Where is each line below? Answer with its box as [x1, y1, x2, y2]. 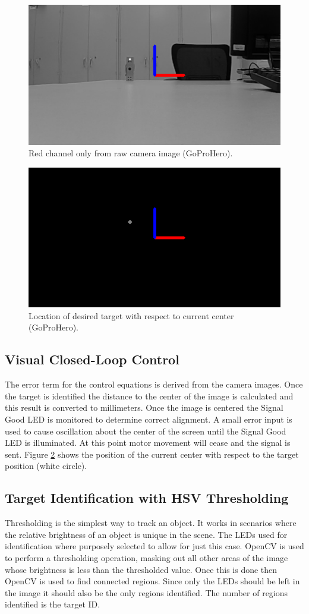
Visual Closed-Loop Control [5, 350, 179, 369]
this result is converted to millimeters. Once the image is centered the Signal [5, 401, 283, 414]
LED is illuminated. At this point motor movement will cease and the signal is [5, 436, 291, 449]
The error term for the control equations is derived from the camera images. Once [5, 378, 303, 391]
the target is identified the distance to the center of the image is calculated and [5, 389, 294, 402]
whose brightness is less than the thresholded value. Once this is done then [5, 563, 278, 575]
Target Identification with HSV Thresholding [5, 489, 289, 507]
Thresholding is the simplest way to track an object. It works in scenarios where [5, 517, 297, 529]
